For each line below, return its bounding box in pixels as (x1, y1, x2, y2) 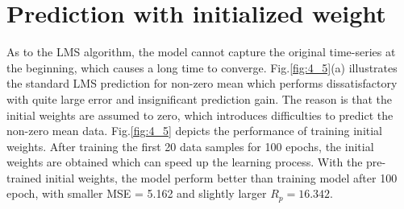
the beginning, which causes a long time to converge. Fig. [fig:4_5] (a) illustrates (6, 59, 398, 76)
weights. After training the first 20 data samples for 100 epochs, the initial (6, 137, 374, 154)
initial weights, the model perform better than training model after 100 (45, 169, 398, 186)
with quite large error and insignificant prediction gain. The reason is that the (6, 90, 393, 107)
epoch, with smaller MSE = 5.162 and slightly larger (6, 185, 267, 202)
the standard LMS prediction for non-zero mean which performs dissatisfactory (6, 75, 398, 92)
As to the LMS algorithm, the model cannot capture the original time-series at (6, 43, 396, 60)
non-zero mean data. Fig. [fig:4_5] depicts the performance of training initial (6, 122, 382, 139)
